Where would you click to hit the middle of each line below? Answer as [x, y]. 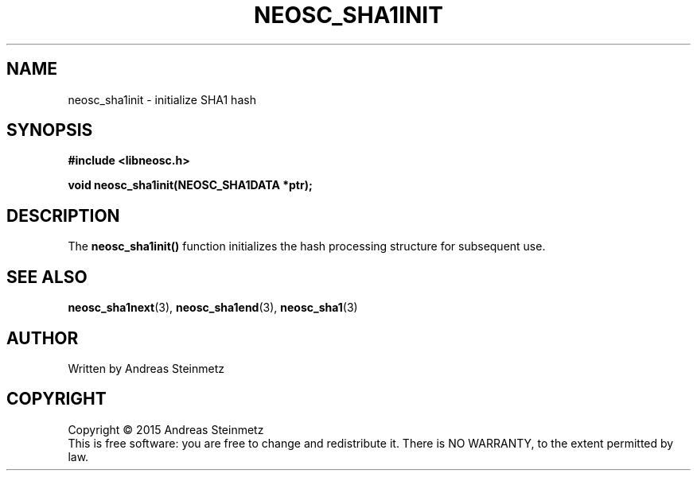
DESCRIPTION [63, 215]
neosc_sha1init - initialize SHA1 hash [162, 99]
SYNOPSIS [50, 130]
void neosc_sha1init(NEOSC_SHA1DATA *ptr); [190, 185]
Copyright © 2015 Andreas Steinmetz [166, 429]
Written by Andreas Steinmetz [146, 368]
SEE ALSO [47, 277]
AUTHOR [43, 338]
